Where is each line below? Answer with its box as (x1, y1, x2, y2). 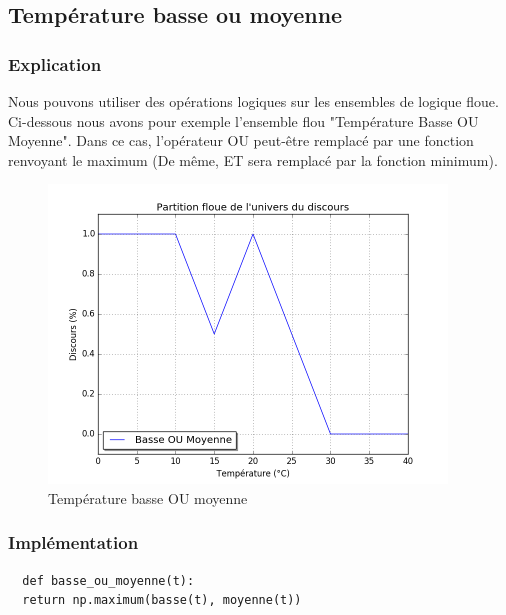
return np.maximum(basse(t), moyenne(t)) (22, 593, 302, 608)
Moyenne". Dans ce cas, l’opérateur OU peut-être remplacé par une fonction (8, 130, 474, 151)
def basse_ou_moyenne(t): (22, 573, 195, 588)
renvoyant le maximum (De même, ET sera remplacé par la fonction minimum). (8, 149, 498, 170)
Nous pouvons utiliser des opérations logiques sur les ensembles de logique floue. (8, 91, 499, 111)
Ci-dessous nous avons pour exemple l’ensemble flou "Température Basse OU (8, 110, 479, 131)
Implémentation (8, 530, 139, 555)
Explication (8, 51, 102, 76)
